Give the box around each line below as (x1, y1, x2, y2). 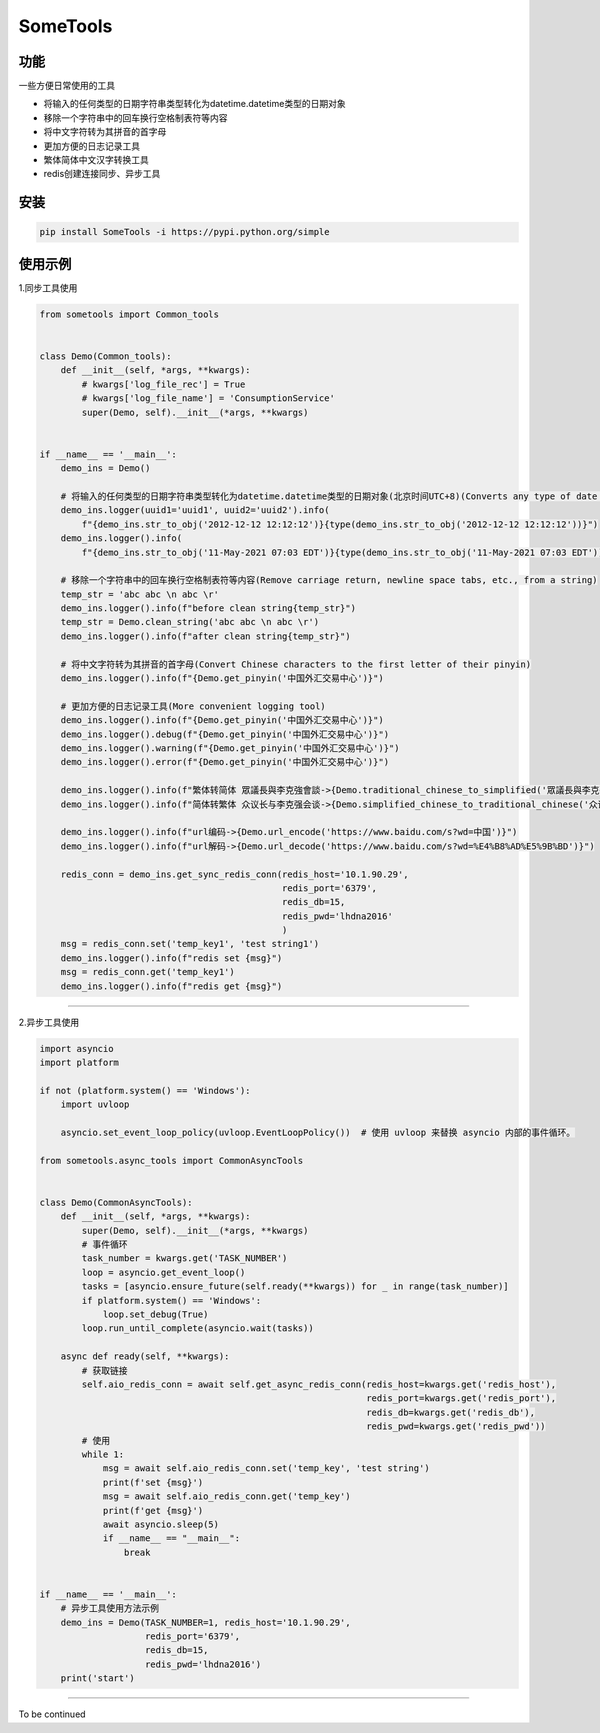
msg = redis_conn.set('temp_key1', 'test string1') (60, 938, 320, 950)
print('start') (60, 1673, 135, 1684)
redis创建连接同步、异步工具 (43, 168, 161, 180)
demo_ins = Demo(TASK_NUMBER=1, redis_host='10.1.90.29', (60, 1616, 351, 1628)
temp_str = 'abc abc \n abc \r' (60, 588, 220, 600)
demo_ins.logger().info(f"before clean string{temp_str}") (60, 603, 357, 614)
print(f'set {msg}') (102, 1476, 204, 1488)
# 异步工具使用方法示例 (60, 1603, 160, 1614)
